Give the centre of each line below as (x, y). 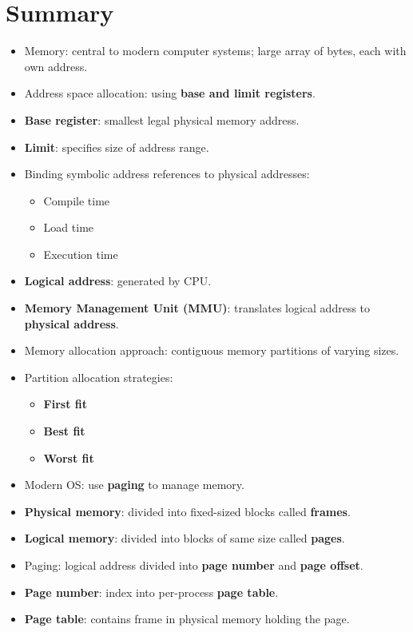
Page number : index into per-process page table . (151, 592)
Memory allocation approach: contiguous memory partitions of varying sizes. (212, 350)
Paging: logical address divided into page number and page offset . (194, 565)
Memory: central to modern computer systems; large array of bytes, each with (215, 51)
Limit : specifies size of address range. (117, 147)
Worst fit (69, 457)
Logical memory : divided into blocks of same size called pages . (185, 538)
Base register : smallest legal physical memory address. (162, 119)
